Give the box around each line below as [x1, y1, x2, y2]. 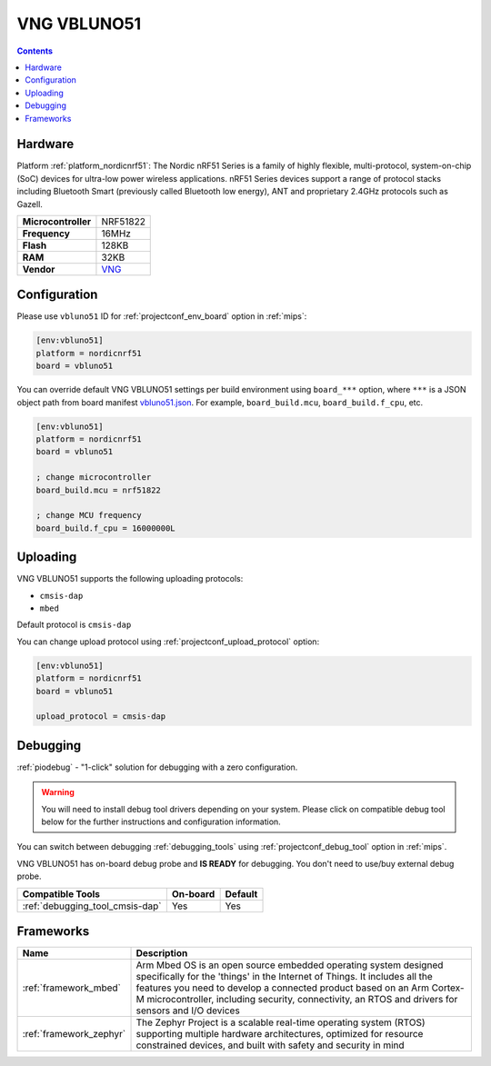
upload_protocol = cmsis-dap [35, 712, 166, 722]
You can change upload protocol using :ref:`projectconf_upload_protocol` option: [16, 636, 320, 647]
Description [135, 947, 188, 960]
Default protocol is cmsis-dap [16, 619, 132, 631]
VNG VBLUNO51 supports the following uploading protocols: [16, 573, 244, 584]
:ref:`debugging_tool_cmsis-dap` [22, 900, 163, 912]
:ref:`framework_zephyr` [22, 1028, 126, 1041]
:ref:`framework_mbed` [22, 981, 122, 994]
